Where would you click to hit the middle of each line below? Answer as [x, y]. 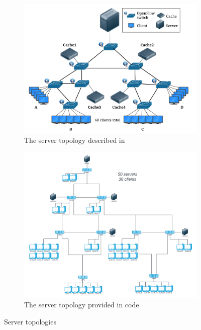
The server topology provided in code [82, 305]
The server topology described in [75, 140]
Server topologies [30, 321]
